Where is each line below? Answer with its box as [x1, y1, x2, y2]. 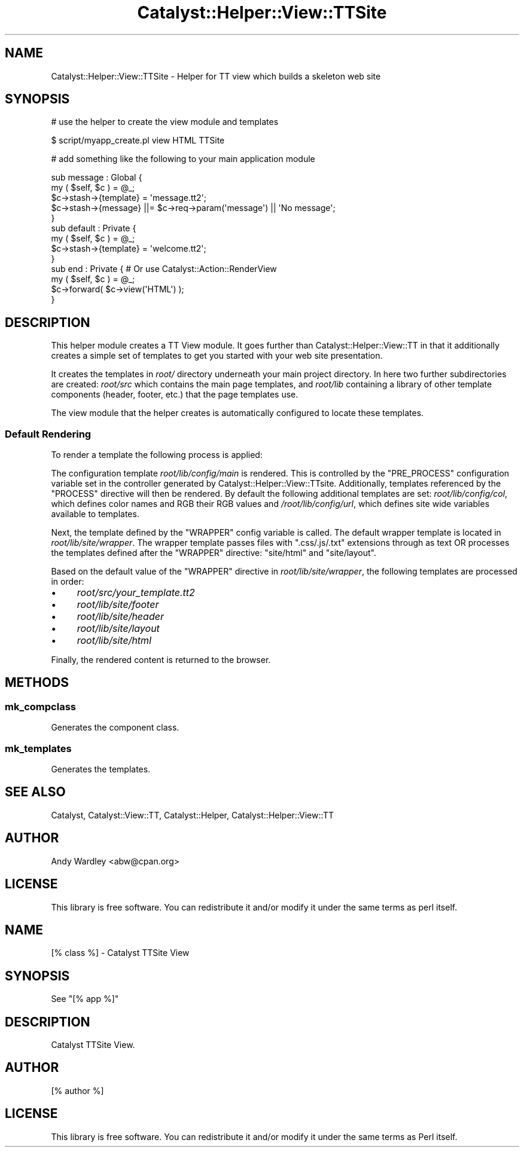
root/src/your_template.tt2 [77, 586, 195, 599]
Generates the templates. [51, 764, 151, 774]
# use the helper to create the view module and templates [51, 117, 279, 127]
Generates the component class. [51, 722, 179, 733]
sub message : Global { [51, 172, 142, 183]
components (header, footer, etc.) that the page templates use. [51, 389, 298, 400]
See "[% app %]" [51, 994, 119, 1004]
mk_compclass [5, 700, 76, 713]
